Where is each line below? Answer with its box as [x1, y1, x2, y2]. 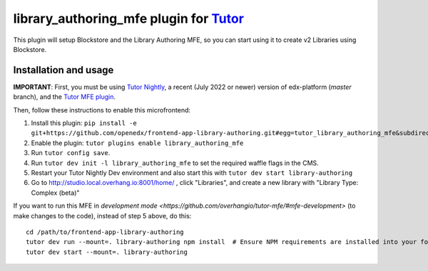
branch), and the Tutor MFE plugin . [13, 92, 116, 101]
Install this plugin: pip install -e [31, 119, 137, 127]
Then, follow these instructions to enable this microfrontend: [13, 105, 191, 114]
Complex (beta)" [31, 188, 80, 197]
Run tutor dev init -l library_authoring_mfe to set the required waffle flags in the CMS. [31, 159, 319, 167]
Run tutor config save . [31, 149, 111, 157]
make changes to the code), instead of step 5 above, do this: [13, 211, 192, 220]
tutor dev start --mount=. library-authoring [26, 248, 188, 256]
